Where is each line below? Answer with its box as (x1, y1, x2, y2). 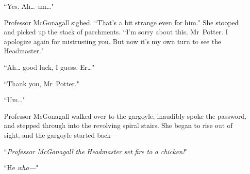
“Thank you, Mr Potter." (4, 78, 79, 88)
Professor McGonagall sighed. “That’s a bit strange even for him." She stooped (4, 17, 239, 27)
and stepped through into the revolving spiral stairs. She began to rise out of (4, 120, 233, 130)
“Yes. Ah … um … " (4, 1, 54, 11)
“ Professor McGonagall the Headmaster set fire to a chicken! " (4, 146, 187, 156)
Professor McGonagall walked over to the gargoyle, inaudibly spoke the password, (4, 111, 247, 121)
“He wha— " (4, 162, 39, 173)
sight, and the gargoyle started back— (4, 129, 117, 140)
